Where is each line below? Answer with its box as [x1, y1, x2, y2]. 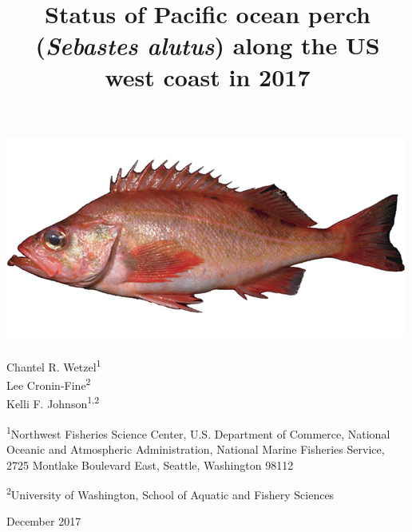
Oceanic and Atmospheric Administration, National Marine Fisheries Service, [6, 440, 385, 457]
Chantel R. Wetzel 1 [6, 355, 101, 375]
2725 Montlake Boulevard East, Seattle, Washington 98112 [6, 456, 294, 473]
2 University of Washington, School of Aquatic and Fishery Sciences [6, 484, 335, 502]
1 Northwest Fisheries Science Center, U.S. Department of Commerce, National [6, 423, 390, 442]
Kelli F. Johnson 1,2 [6, 393, 100, 412]
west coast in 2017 [105, 60, 311, 93]
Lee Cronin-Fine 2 [6, 375, 91, 393]
